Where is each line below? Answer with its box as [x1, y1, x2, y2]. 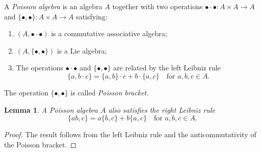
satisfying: [76, 11, 108, 21]
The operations [16, 62, 64, 73]
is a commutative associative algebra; [51, 28, 167, 39]
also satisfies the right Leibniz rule [108, 104, 216, 115]
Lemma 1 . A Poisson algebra [4, 104, 98, 115]
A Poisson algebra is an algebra [4, 1, 102, 11]
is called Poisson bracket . [70, 87, 149, 97]
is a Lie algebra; [57, 45, 107, 56]
